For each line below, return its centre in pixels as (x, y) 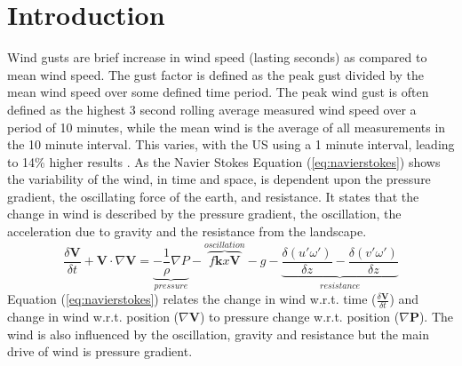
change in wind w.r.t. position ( (93, 316)
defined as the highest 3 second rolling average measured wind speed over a (212, 109)
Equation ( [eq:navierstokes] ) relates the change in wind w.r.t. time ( (192, 299)
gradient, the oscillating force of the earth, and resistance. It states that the (213, 196)
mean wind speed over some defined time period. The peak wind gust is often (218, 92)
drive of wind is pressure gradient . (100, 351)
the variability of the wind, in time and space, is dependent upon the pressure (219, 179)
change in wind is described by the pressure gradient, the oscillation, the (204, 214)
